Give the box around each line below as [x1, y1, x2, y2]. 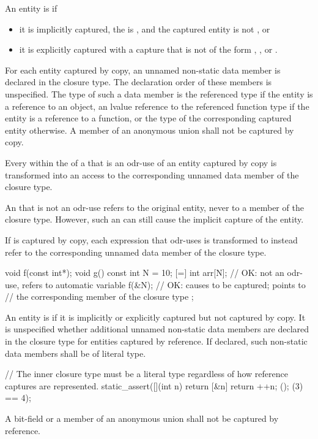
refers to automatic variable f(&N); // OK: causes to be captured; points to [22, 278, 306, 291]
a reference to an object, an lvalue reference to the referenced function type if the [5, 99, 309, 112]
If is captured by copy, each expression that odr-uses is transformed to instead [5, 233, 298, 246]
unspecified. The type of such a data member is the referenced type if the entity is [5, 87, 313, 100]
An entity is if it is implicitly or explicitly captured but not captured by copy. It [5, 310, 306, 323]
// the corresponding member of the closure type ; [5, 290, 194, 303]
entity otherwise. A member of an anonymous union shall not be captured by [5, 123, 294, 136]
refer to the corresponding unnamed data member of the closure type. [5, 245, 267, 258]
